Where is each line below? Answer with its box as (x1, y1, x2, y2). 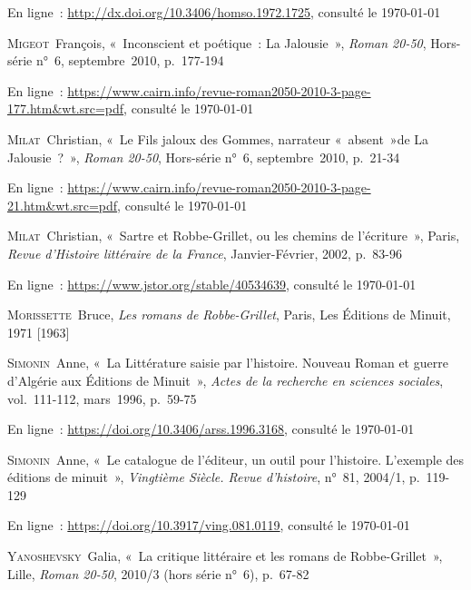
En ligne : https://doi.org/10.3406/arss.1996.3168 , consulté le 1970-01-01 (7, 419, 415, 438)
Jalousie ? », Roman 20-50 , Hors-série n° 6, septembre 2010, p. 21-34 (7, 147, 400, 166)
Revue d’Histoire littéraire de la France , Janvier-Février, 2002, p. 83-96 (7, 243, 402, 262)
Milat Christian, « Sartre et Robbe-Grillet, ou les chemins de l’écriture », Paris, (7, 226, 460, 245)
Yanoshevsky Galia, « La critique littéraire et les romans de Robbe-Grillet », (7, 546, 443, 565)
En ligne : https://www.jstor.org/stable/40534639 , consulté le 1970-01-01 (7, 274, 417, 293)
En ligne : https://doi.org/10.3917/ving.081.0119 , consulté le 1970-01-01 (7, 516, 410, 535)
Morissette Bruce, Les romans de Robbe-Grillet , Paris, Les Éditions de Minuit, (7, 305, 451, 324)
